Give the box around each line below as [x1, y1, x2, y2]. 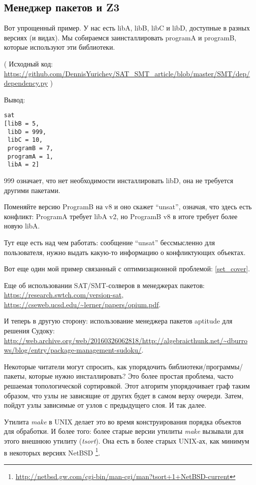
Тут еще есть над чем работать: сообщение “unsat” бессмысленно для [4, 237, 215, 247]
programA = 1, [7, 153, 54, 160]
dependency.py [4, 78, 48, 88]
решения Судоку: [4, 325, 55, 336]
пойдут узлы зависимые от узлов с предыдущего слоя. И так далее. [4, 400, 207, 410]
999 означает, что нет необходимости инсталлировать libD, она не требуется [4, 175, 233, 185]
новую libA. [4, 221, 40, 231]
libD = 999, [7, 128, 46, 135]
